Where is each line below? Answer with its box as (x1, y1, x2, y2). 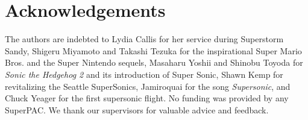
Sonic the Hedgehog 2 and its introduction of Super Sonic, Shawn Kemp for (5, 68, 283, 80)
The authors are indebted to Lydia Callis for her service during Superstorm (5, 33, 284, 45)
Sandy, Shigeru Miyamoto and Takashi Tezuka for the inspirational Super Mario (5, 44, 302, 57)
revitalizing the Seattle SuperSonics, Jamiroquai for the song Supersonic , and (5, 80, 291, 92)
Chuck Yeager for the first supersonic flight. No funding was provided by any (5, 92, 289, 104)
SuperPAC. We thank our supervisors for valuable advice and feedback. (5, 103, 269, 116)
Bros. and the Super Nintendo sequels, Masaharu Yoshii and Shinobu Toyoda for (5, 56, 303, 69)
